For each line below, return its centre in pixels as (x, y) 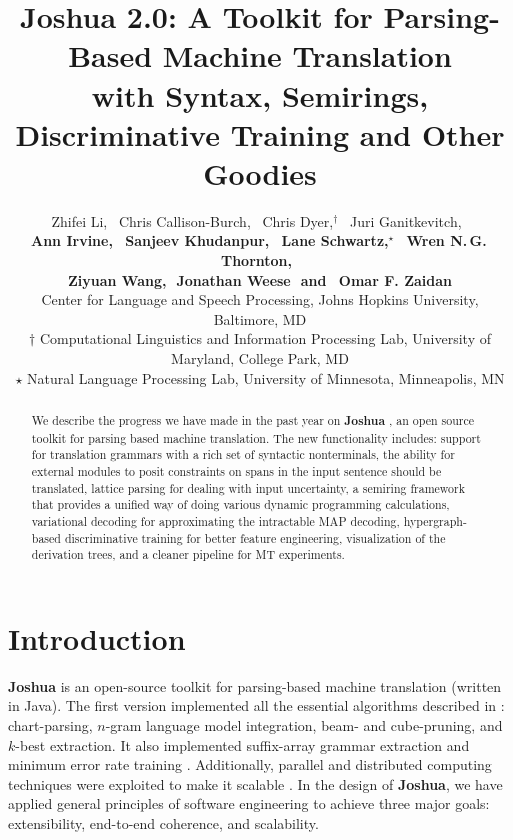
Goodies (260, 172)
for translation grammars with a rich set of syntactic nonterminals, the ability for (243, 454)
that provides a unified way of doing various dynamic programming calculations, (240, 504)
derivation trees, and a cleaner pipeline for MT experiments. (188, 554)
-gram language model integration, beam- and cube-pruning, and (304, 725)
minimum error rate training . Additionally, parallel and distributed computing (250, 764)
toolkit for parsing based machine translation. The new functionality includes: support (256, 437)
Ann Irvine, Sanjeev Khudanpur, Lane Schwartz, (209, 240)
